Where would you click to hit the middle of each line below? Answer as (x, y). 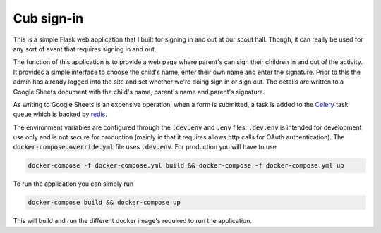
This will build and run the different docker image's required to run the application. (133, 221)
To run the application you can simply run (73, 184)
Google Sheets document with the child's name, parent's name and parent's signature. (139, 92)
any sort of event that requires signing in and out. (85, 49)
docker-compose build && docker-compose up (104, 203)
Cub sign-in (48, 18)
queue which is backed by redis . (60, 114)
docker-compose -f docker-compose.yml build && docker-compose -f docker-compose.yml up (186, 166)
